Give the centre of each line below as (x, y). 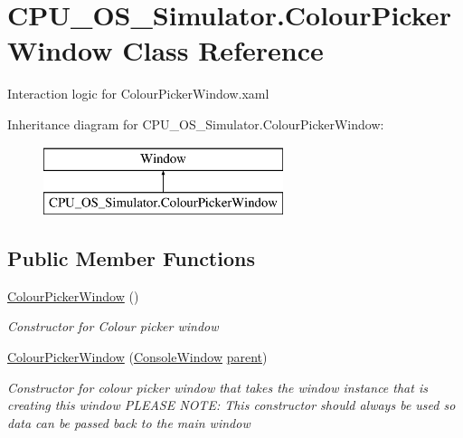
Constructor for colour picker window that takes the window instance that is (217, 387)
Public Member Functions (131, 258)
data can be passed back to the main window (129, 422)
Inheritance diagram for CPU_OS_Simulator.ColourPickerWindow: (196, 124)
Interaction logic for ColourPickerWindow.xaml (138, 94)
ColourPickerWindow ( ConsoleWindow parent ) (137, 357)
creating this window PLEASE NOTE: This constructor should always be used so (231, 405)
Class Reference (223, 50)
